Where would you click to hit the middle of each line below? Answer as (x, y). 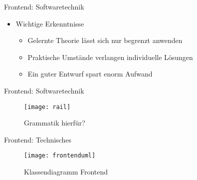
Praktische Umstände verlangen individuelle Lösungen (110, 57)
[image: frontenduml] (60, 156)
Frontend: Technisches (38, 139)
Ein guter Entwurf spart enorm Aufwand (90, 74)
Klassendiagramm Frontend (66, 172)
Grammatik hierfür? (55, 123)
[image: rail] (47, 107)
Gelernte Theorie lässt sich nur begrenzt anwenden (105, 40)
